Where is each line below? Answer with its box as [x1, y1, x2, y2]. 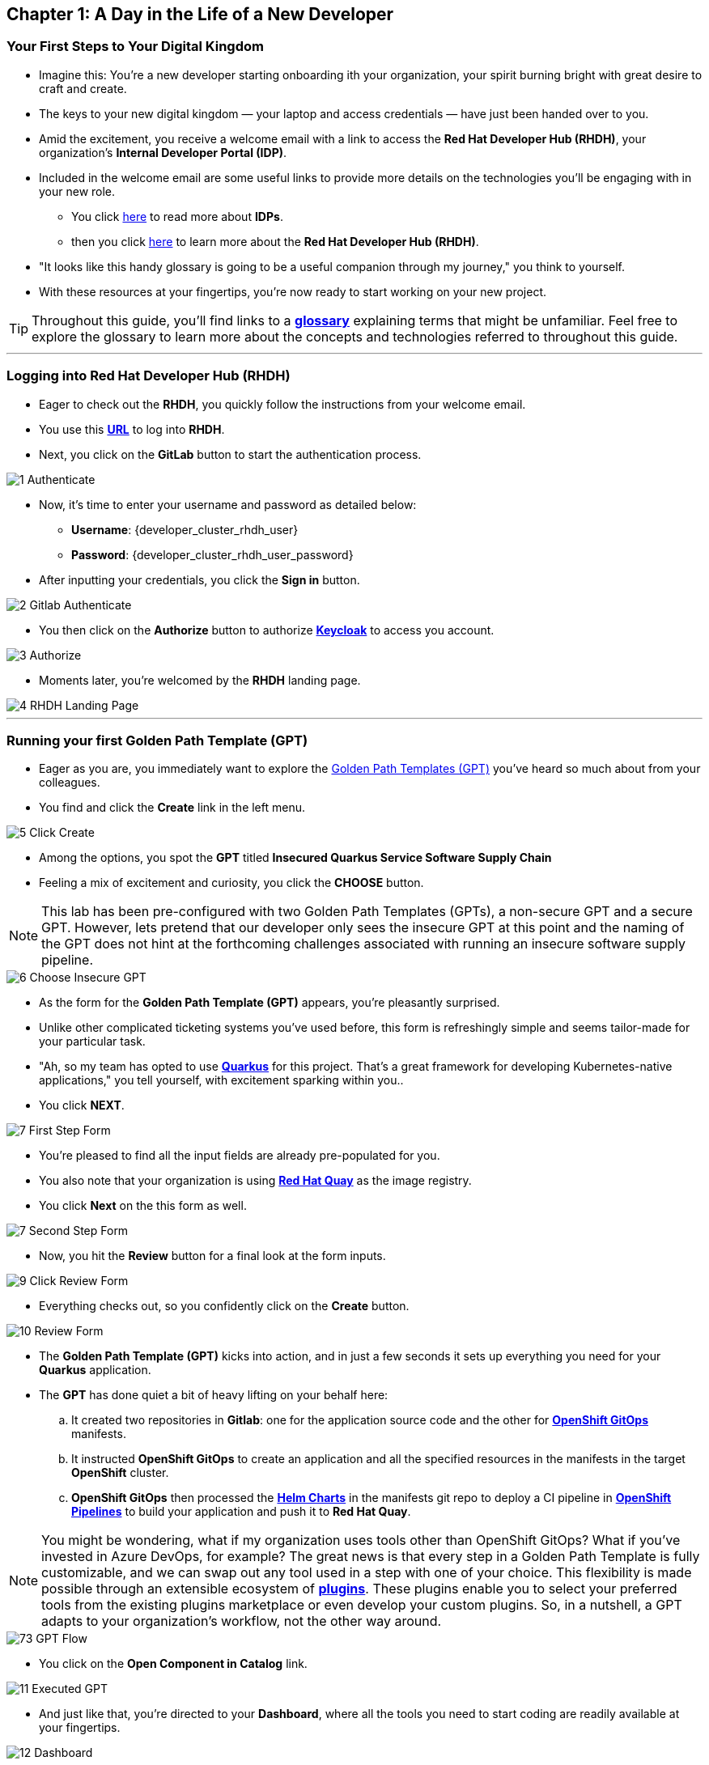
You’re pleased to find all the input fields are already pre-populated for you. [39, 1148, 440, 1163]
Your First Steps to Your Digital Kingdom [6, 38, 264, 55]
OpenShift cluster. [71, 1466, 169, 1480]
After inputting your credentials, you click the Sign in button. [39, 572, 360, 587]
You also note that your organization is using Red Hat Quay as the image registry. [39, 1173, 472, 1188]
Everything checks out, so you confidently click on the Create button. [39, 1299, 410, 1313]
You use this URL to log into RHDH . [39, 422, 225, 436]
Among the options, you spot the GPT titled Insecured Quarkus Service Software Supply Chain [39, 851, 552, 865]
